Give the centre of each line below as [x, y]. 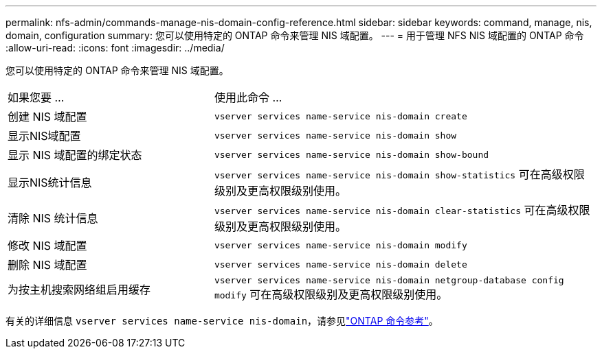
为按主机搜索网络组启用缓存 [79, 289]
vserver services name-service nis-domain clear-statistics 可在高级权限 [402, 210]
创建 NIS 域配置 [47, 117]
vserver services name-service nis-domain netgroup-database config [389, 280]
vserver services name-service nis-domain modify [341, 245]
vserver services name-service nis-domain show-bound [352, 154]
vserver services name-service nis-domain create [341, 116]
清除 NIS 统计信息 [53, 218]
